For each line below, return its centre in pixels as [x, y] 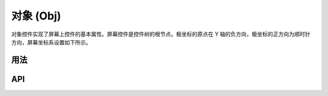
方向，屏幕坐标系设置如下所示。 [51, 42]
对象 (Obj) [36, 16]
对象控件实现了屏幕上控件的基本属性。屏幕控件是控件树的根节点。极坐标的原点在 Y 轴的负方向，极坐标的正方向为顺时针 [161, 34]
